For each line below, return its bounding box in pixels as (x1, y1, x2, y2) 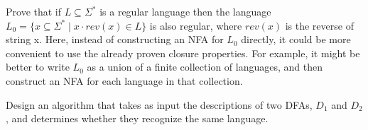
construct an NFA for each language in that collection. (6, 73, 243, 88)
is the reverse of (285, 18, 354, 32)
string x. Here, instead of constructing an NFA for (6, 32, 224, 47)
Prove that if (6, 4, 62, 18)
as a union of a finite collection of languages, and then (87, 59, 323, 74)
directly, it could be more (241, 32, 351, 47)
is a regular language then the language (99, 4, 271, 18)
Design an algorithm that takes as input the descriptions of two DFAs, (6, 97, 313, 112)
